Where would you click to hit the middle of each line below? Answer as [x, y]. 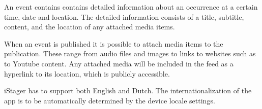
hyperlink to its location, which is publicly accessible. [87, 73]
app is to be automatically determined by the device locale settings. [110, 100]
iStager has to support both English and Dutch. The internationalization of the [128, 90]
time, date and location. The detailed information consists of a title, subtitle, [124, 16]
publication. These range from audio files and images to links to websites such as [130, 53]
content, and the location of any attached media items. [90, 27]
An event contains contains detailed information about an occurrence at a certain [131, 7]
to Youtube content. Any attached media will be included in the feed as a [119, 63]
